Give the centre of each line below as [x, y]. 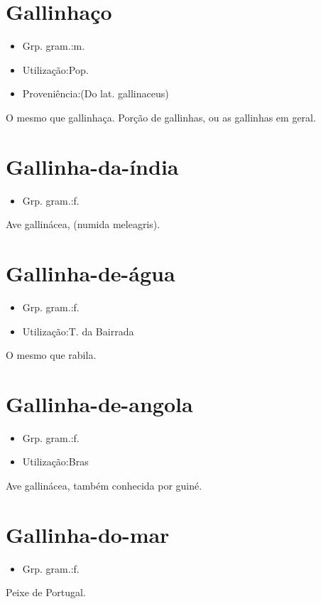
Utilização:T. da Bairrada [78, 331]
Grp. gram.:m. [54, 46]
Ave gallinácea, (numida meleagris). [83, 224]
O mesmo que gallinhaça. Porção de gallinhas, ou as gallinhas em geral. [161, 117]
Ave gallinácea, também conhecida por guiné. [104, 486]
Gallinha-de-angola [99, 403]
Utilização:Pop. [55, 69]
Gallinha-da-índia [92, 166]
